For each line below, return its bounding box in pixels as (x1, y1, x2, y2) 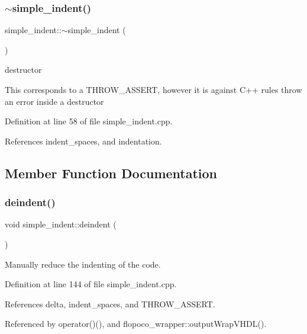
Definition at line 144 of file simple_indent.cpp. (5, 278, 177, 290)
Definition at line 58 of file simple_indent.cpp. (5, 115, 173, 127)
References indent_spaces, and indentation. (5, 134, 162, 147)
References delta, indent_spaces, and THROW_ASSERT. (5, 297, 215, 310)
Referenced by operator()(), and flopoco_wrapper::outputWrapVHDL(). (5, 317, 267, 330)
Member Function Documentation (5, 163, 218, 182)
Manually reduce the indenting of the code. (5, 258, 161, 270)
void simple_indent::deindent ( (5, 218, 117, 230)
